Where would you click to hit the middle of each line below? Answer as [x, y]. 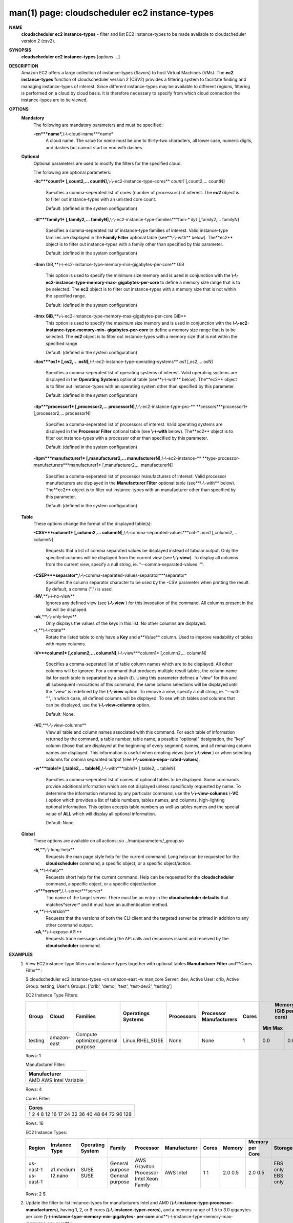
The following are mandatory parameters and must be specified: [98, 125]
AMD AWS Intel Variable [56, 1080]
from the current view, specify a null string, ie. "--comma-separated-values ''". [125, 564]
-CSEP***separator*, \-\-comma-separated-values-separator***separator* [110, 575]
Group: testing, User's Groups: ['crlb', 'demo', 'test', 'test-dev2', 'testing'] [99, 986]
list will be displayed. [67, 610]
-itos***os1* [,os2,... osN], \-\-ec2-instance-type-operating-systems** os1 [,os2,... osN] [123, 362]
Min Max [273, 1028]
